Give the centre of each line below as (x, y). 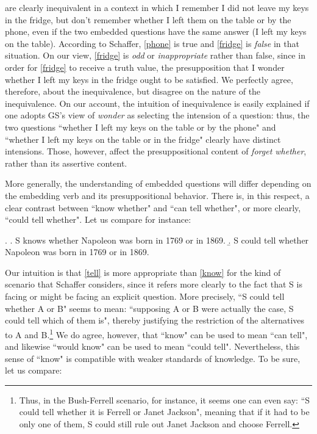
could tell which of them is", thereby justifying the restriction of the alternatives (155, 320)
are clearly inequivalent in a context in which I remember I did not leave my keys (157, 7)
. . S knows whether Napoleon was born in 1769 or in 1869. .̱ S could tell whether (157, 240)
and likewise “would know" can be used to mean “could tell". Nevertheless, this (152, 346)
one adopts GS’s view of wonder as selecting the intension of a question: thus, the (157, 115)
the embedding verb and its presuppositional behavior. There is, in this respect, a (157, 195)
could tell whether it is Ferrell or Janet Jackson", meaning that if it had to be (164, 412)
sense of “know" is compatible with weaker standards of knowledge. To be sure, (153, 358)
